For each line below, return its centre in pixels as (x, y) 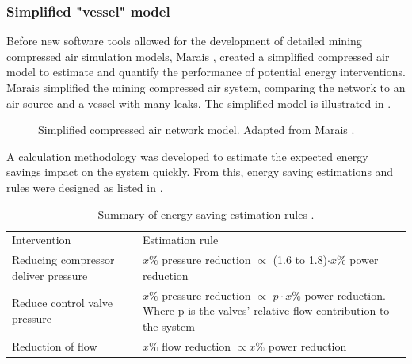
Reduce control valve (62, 303)
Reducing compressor (63, 260)
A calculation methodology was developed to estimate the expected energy (187, 156)
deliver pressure (50, 275)
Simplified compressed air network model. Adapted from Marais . (196, 130)
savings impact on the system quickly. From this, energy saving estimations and (200, 172)
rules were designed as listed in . (85, 187)
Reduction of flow (55, 345)
